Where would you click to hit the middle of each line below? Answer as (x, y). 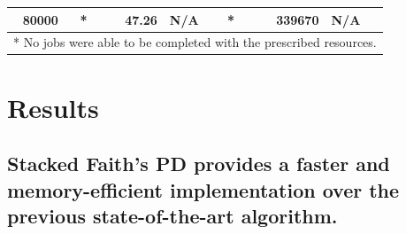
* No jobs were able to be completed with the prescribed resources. (195, 42)
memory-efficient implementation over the (203, 189)
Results (53, 107)
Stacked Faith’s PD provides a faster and (199, 164)
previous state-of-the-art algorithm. (172, 215)
